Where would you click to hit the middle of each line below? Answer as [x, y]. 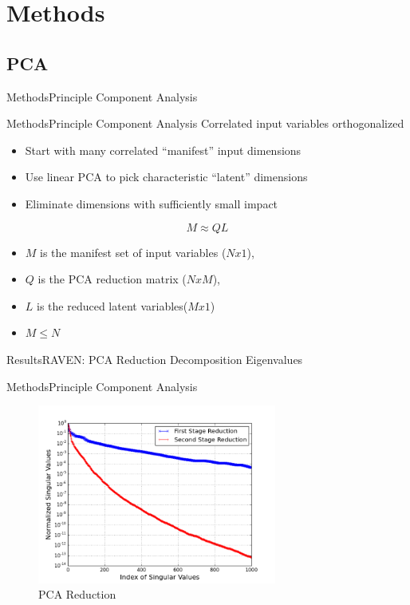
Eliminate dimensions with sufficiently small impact [152, 203]
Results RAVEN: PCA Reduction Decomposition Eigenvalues [155, 359]
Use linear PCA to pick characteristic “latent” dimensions [166, 177]
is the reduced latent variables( [112, 305]
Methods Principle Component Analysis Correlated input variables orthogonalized [205, 123]
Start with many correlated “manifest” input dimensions [163, 150]
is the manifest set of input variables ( [133, 252]
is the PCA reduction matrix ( [112, 279]
